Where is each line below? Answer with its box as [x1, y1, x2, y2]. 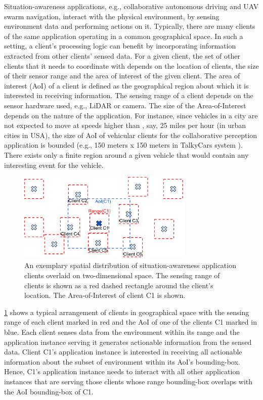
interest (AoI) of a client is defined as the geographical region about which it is [4, 80, 249, 91]
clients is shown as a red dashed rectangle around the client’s [24, 280, 213, 290]
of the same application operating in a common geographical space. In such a [4, 30, 243, 41]
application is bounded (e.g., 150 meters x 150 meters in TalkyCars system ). [4, 140, 243, 150]
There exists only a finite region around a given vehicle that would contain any [4, 149, 249, 160]
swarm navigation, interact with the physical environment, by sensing [4, 11, 220, 21]
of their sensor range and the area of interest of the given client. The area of [4, 70, 240, 81]
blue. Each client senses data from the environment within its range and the [4, 327, 240, 337]
